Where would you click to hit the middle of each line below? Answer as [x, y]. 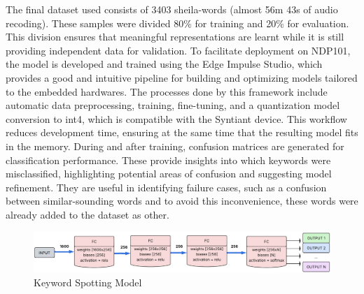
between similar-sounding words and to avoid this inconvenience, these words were [182, 201]
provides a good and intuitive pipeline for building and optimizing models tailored [182, 77]
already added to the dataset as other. [87, 214]
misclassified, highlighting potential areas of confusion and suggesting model [169, 174]
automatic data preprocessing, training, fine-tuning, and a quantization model [173, 105]
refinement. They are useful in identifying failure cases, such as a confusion [166, 187]
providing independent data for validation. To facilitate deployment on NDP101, [178, 50]
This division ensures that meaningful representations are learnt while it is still [175, 37]
